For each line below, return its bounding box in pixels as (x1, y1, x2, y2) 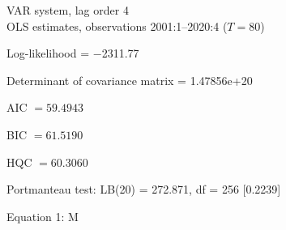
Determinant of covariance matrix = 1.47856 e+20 (6, 71, 253, 88)
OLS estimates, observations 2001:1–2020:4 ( (6, 17, 228, 34)
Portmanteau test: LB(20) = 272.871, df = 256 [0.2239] (6, 181, 281, 198)
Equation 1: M (6, 207, 79, 224)
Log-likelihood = (6, 45, 90, 62)
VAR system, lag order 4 (6, 2, 129, 18)
